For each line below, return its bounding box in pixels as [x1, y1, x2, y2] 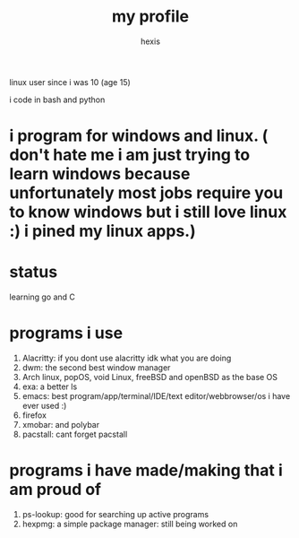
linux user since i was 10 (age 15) [9, 76, 132, 87]
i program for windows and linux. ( [9, 126, 269, 146]
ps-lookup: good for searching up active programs [21, 508, 209, 519]
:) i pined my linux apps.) [9, 221, 197, 241]
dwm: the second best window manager [21, 362, 171, 373]
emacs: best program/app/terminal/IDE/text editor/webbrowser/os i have [21, 391, 291, 401]
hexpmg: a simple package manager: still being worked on [21, 518, 238, 529]
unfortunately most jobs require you [9, 183, 284, 204]
